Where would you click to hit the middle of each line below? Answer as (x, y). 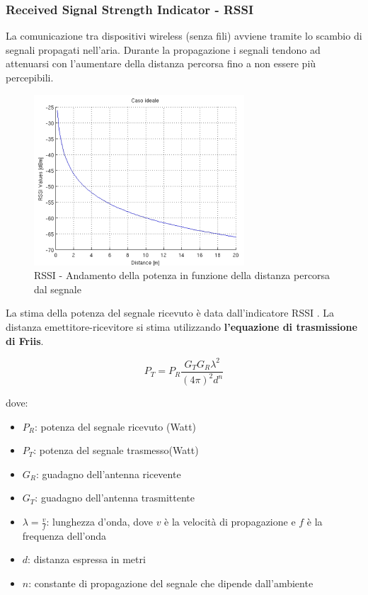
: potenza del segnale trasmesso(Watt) (116, 450)
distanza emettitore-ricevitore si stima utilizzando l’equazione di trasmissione (182, 326)
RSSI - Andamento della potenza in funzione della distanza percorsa (182, 275)
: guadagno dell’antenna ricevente (109, 474)
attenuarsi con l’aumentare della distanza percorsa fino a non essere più (161, 63)
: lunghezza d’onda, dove (99, 522)
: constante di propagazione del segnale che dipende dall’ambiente (171, 583)
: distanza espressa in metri (87, 559)
